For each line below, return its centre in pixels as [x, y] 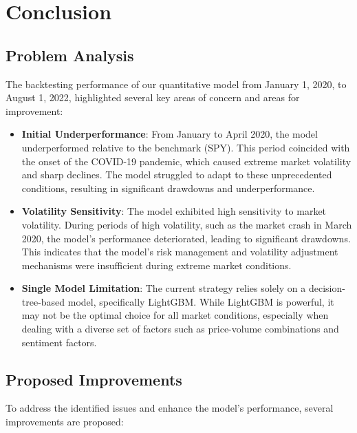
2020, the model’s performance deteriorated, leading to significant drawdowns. [186, 238]
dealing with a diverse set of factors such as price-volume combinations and [180, 329]
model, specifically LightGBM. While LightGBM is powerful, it [201, 301]
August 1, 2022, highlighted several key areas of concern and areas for [153, 97]
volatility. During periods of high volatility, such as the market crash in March [187, 224]
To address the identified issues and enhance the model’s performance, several [170, 408]
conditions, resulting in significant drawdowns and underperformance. [168, 188]
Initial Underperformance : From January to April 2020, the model [170, 134]
